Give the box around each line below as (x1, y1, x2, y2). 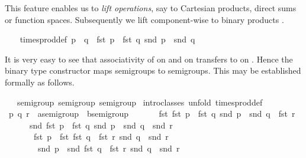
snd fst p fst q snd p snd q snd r (29, 119, 173, 131)
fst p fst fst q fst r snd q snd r (33, 130, 169, 143)
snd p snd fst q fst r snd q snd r (37, 141, 180, 154)
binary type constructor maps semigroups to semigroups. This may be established (5, 64, 301, 77)
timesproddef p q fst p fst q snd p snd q (20, 33, 195, 45)
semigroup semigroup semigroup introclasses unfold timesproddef (17, 96, 263, 108)
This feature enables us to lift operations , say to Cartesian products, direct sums (5, 2, 297, 14)
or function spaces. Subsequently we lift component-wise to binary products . (5, 13, 284, 25)
